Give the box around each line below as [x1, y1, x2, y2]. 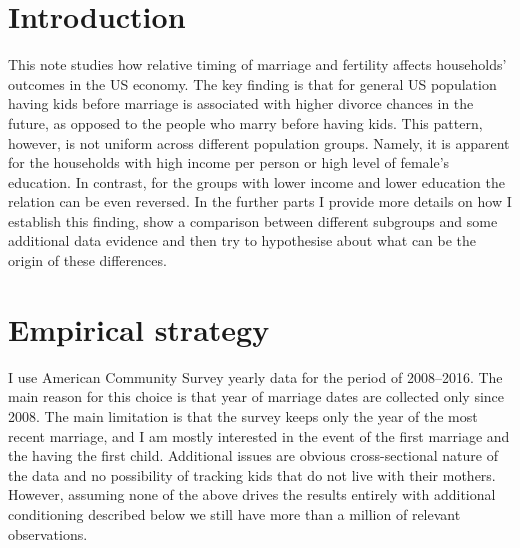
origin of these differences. [8, 250, 167, 271]
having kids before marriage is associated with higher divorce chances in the [8, 93, 474, 114]
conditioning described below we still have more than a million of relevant [8, 503, 461, 524]
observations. [8, 523, 88, 544]
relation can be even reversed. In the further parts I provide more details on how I [8, 191, 512, 212]
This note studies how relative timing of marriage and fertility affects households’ [8, 54, 507, 75]
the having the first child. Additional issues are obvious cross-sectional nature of [8, 445, 498, 466]
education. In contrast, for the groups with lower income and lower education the [8, 171, 505, 192]
